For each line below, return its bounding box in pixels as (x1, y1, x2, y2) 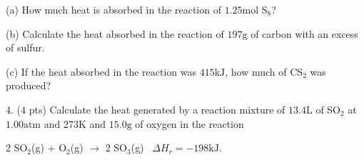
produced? (6, 78, 51, 93)
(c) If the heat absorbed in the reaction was (6, 64, 196, 79)
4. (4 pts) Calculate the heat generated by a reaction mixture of (6, 101, 285, 116)
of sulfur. (6, 40, 45, 55)
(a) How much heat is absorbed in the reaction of (6, 2, 221, 16)
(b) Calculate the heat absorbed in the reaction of (6, 26, 224, 41)
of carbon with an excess (251, 26, 358, 41)
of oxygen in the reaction (135, 116, 244, 131)
